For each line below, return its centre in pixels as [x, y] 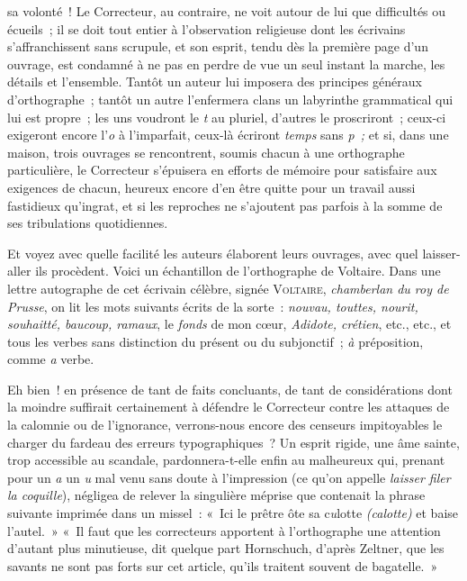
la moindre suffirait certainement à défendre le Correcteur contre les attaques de [229, 407]
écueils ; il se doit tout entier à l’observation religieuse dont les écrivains [207, 28]
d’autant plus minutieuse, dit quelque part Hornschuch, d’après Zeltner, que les [226, 548]
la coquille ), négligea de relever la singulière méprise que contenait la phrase [216, 495]
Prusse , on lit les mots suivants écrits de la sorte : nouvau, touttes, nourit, [213, 306]
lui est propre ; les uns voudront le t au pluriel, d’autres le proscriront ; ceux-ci [227, 117]
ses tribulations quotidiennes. [88, 223]
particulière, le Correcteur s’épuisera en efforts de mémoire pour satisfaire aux [222, 170]
